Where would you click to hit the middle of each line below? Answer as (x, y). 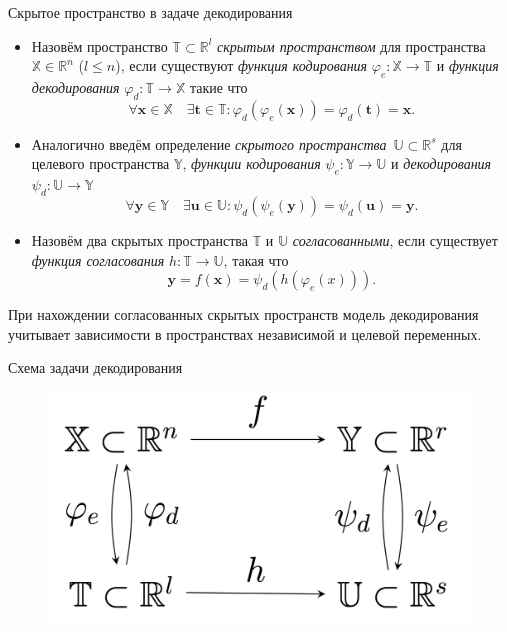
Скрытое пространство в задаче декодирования (150, 12)
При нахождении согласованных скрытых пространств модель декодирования (243, 314)
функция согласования (98, 259)
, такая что (256, 259)
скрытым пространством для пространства (351, 45)
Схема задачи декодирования (95, 367)
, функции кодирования (251, 163)
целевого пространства (100, 163)
